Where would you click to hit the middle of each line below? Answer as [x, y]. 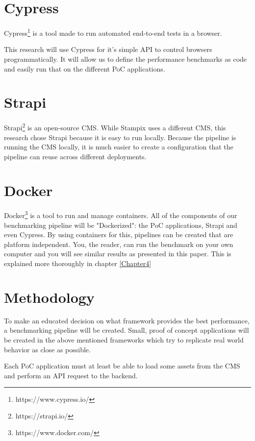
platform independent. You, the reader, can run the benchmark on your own [119, 244]
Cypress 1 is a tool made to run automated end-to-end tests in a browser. [113, 32]
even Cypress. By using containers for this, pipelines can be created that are [119, 234]
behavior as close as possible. [47, 349]
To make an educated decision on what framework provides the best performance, [127, 320]
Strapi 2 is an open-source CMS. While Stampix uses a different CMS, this [115, 127]
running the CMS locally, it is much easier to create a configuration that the [119, 147]
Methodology [49, 297]
